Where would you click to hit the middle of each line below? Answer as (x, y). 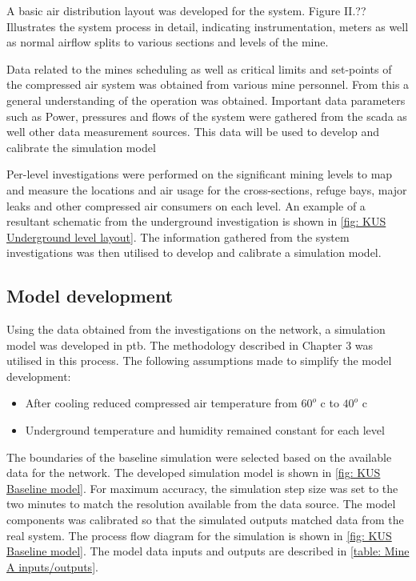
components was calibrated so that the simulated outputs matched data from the (205, 520)
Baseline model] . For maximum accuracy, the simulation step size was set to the (202, 488)
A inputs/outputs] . (52, 566)
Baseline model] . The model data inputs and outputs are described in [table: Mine (208, 551)
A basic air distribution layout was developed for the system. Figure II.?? (186, 10)
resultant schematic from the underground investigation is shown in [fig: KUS (196, 221)
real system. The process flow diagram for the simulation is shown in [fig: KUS (199, 535)
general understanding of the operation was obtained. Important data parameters (206, 100)
